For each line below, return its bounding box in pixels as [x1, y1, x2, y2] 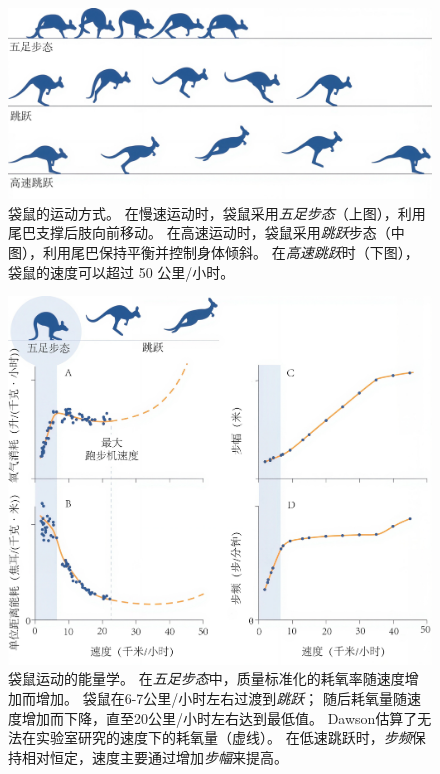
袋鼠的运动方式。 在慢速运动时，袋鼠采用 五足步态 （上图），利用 [8, 202, 426, 223]
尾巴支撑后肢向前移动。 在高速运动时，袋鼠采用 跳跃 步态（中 [8, 222, 405, 243]
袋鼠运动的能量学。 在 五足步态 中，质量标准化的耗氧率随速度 [8, 668, 405, 689]
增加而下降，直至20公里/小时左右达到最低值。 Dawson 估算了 [21, 707, 418, 728]
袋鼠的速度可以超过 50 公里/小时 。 [8, 261, 235, 282]
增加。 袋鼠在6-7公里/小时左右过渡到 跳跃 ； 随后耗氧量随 [35, 687, 407, 708]
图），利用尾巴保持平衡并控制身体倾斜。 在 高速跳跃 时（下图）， [8, 242, 419, 263]
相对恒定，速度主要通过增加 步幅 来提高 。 [21, 746, 288, 767]
